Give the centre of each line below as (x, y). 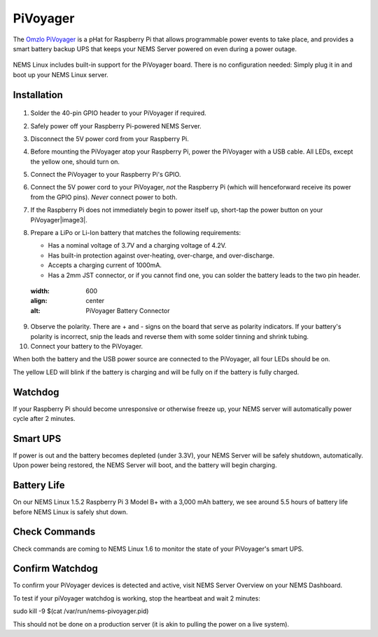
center (95, 301)
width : (40, 290)
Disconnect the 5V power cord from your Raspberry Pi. (110, 139)
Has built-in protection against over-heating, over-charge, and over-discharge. (161, 255)
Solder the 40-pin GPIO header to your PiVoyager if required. (118, 113)
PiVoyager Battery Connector (128, 310)
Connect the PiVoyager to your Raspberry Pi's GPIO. (106, 175)
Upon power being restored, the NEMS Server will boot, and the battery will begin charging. (145, 465)
